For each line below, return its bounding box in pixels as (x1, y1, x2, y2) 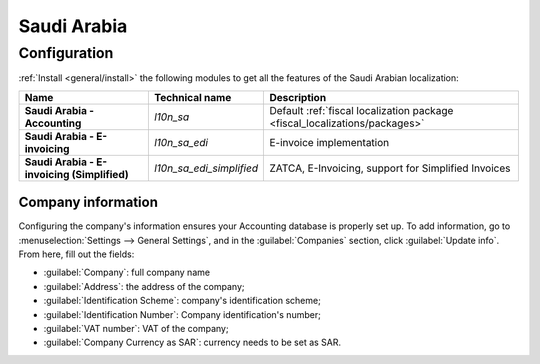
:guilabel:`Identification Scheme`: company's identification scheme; (43, 295, 322, 307)
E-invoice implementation (269, 135, 390, 149)
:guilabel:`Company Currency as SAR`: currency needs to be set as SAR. (43, 336, 342, 349)
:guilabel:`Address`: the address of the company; (43, 280, 245, 292)
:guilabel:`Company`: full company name (43, 266, 210, 279)
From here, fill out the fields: (18, 248, 135, 260)
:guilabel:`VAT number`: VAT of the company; (43, 323, 229, 335)
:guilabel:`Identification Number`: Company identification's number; (43, 308, 322, 320)
